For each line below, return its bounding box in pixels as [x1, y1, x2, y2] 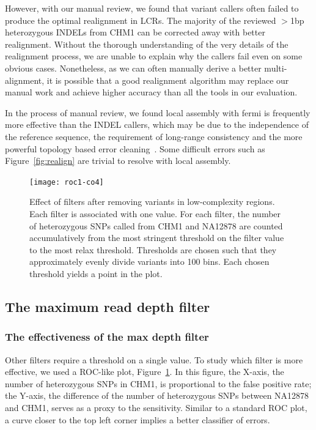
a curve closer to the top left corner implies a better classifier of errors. [5, 413, 270, 426]
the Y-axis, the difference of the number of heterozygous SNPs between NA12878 [5, 389, 309, 402]
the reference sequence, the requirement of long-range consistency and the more [5, 130, 303, 143]
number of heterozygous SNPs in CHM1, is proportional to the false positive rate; [5, 377, 312, 390]
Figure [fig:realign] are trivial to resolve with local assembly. [5, 154, 231, 167]
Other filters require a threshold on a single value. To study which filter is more [5, 353, 303, 366]
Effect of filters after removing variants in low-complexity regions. [29, 195, 275, 208]
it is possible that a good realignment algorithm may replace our [46, 73, 289, 86]
